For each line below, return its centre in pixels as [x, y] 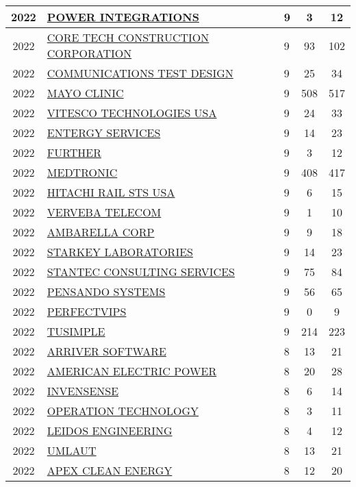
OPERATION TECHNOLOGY [123, 411]
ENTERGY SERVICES [104, 133]
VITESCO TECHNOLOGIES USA [132, 113]
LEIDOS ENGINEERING [110, 430]
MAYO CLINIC [85, 93]
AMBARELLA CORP [101, 232]
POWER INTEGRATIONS [123, 17]
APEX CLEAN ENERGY [110, 470]
